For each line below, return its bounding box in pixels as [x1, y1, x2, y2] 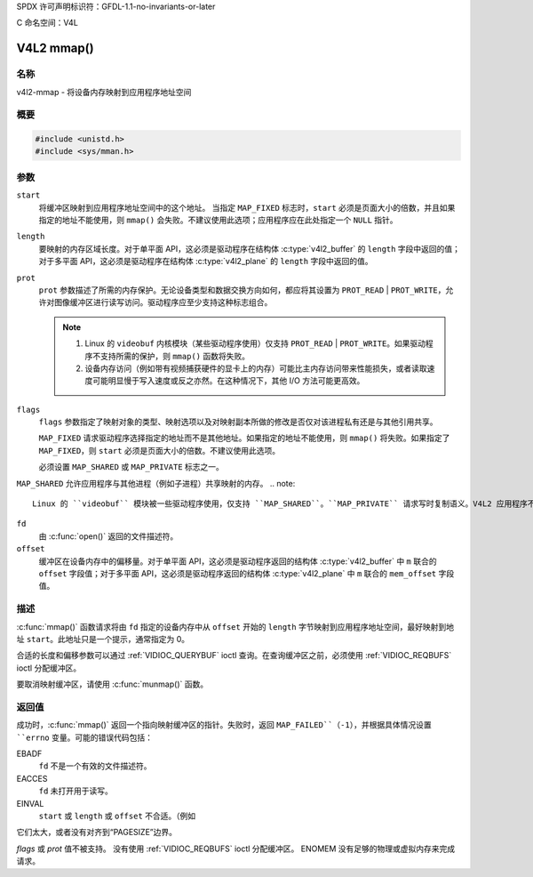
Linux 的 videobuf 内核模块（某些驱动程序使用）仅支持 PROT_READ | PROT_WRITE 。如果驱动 [84, 338, 426, 349]
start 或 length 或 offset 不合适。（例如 [38, 810, 195, 821]
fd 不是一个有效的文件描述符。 [38, 760, 152, 771]
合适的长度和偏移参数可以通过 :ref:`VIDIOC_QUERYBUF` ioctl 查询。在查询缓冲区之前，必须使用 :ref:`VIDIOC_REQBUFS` [16, 650, 452, 661]
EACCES [16, 773, 48, 784]
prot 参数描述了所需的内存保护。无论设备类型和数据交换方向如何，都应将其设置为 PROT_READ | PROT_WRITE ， [38, 285, 446, 295]
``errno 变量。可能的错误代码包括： [16, 732, 153, 743]
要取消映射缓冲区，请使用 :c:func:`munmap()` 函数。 [16, 679, 209, 689]
